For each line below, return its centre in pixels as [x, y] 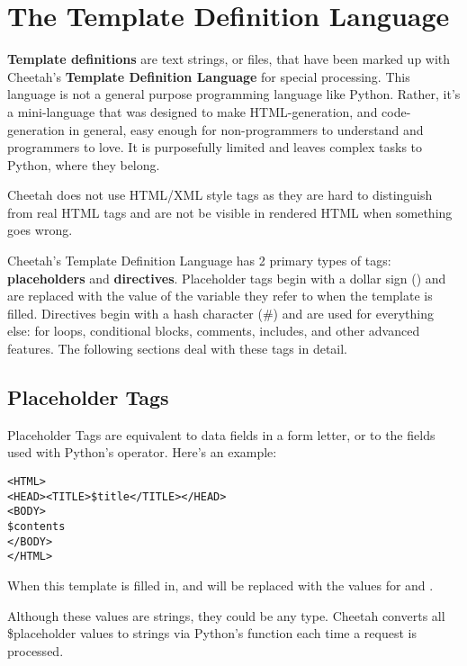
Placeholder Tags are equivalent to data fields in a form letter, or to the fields [221, 434]
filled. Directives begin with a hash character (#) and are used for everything [220, 313]
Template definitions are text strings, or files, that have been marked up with [229, 59]
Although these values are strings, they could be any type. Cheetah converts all [226, 615]
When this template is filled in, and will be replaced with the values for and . [220, 585]
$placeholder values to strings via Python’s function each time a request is [212, 633]
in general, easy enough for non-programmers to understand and [246, 129]
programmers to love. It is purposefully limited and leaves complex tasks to [215, 147]
